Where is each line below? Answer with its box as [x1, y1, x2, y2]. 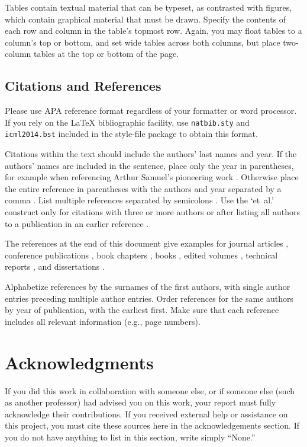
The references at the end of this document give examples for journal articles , [5, 237, 289, 250]
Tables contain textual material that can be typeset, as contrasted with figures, [5, 1, 292, 13]
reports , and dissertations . [5, 260, 105, 273]
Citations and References [5, 76, 161, 95]
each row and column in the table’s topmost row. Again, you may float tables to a [5, 24, 302, 37]
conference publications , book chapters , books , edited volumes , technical [5, 248, 278, 261]
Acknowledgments [5, 350, 154, 374]
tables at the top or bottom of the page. [33, 47, 179, 60]
